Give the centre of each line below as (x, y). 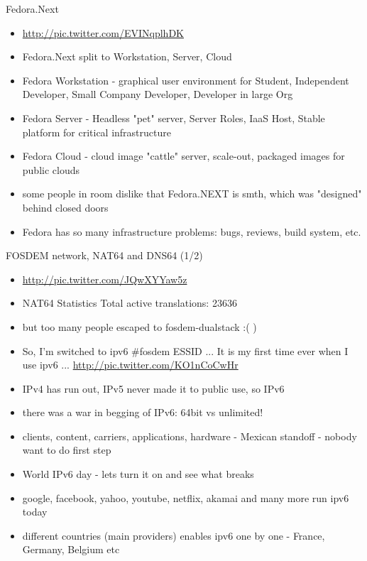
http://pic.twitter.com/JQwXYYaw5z (105, 279)
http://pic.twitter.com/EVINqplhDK (103, 32)
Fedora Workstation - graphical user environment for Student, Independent (186, 80)
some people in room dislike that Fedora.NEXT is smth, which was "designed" (192, 194)
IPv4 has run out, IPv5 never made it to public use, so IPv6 (153, 388)
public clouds (51, 169)
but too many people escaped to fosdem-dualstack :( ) (139, 326)
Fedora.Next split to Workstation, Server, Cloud (127, 56)
